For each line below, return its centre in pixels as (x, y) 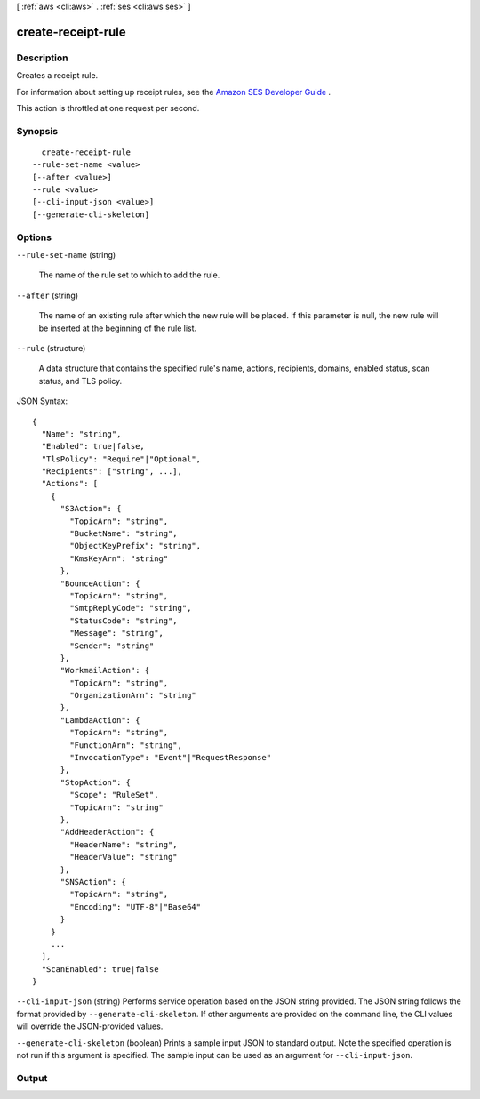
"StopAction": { (96, 782)
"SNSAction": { (93, 882)
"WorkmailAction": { (105, 670)
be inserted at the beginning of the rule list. (118, 328)
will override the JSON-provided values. (90, 1026)
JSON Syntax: (42, 401)
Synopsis (37, 131)
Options (34, 237)
